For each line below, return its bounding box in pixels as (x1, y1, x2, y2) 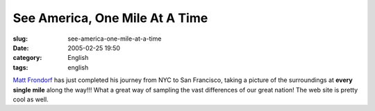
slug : (12, 34, 28, 43)
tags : (12, 63, 28, 72)
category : (12, 54, 42, 62)
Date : (12, 43, 29, 52)
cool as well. (12, 95, 49, 103)
